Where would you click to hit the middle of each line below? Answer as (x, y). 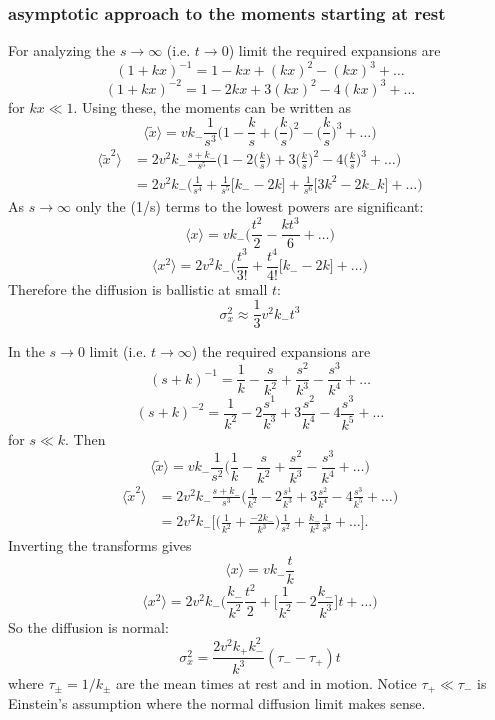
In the (26, 351)
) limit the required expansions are (334, 50)
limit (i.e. (118, 351)
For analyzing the (62, 50)
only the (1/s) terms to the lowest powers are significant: (249, 206)
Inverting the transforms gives (100, 545)
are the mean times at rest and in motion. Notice (266, 682)
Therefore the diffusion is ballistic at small (138, 288)
